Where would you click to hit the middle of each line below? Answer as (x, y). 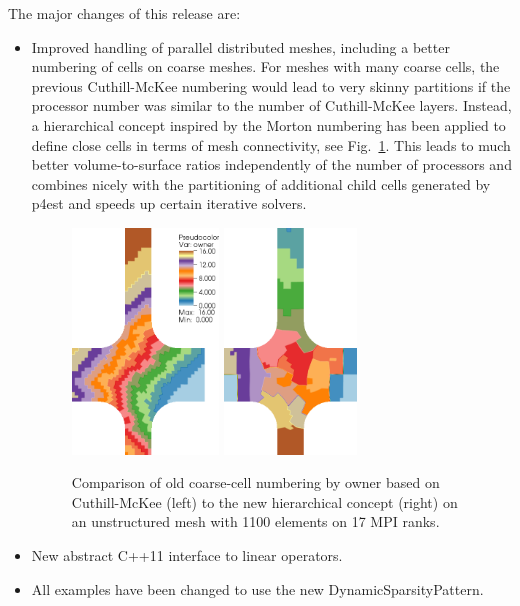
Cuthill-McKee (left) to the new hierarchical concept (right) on (264, 501)
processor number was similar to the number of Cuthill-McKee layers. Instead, (271, 105)
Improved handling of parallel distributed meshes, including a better (240, 46)
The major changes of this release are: (124, 13)
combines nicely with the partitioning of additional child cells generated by (261, 183)
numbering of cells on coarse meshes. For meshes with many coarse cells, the (265, 66)
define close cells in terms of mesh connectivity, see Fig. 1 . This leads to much (271, 144)
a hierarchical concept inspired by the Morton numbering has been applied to (268, 124)
